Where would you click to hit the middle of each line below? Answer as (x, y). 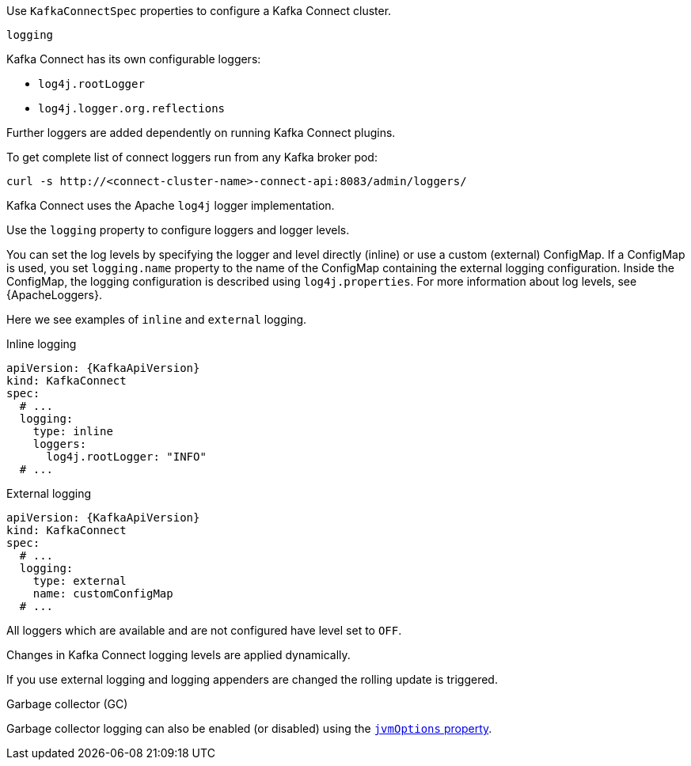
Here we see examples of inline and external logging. (157, 319)
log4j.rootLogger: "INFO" (126, 457)
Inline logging (42, 344)
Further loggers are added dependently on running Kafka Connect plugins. (201, 133)
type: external (80, 581)
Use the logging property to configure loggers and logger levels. (178, 230)
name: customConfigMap (103, 593)
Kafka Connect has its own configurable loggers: (134, 59)
